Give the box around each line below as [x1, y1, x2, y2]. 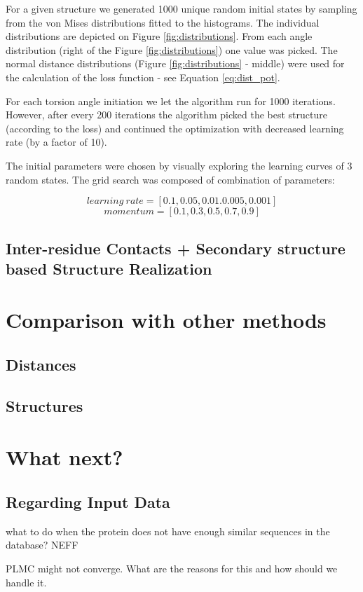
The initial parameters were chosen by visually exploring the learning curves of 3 [6, 158, 352, 172]
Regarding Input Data [6, 491, 170, 512]
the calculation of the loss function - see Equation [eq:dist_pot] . [6, 69, 280, 84]
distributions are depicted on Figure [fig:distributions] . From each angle [6, 29, 313, 43]
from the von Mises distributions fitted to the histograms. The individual [6, 15, 320, 29]
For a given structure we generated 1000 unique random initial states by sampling [6, 1, 357, 15]
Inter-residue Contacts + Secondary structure [6, 237, 345, 259]
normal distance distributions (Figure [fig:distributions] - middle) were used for [6, 56, 345, 71]
